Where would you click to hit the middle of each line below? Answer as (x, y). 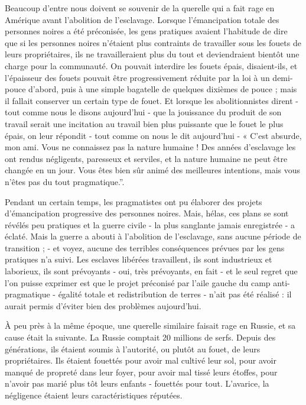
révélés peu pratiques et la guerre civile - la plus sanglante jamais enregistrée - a (150, 224)
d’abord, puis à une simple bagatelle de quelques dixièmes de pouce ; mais (163, 89)
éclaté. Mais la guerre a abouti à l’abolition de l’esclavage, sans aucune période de (153, 236)
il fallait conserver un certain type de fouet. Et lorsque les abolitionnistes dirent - (152, 100)
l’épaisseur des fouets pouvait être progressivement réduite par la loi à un (137, 77)
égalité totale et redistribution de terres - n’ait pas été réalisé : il (175, 294)
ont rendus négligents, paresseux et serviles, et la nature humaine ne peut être (146, 158)
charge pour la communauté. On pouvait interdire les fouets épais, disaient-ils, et (151, 65)
